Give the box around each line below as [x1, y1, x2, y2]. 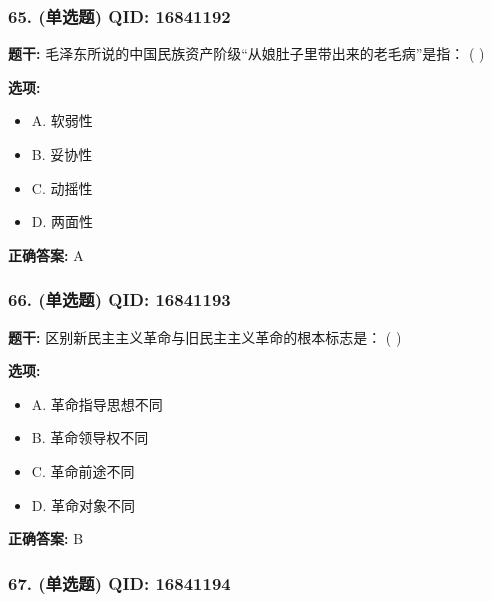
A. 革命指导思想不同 [31, 393, 163, 414]
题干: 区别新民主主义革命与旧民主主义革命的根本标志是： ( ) [8, 326, 402, 347]
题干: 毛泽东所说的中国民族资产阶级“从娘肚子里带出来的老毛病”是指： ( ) [8, 43, 485, 64]
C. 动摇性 [31, 177, 93, 198]
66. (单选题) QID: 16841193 [8, 287, 231, 312]
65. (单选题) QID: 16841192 [8, 3, 231, 28]
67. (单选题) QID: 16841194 [8, 570, 231, 595]
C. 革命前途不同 [31, 460, 135, 481]
